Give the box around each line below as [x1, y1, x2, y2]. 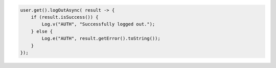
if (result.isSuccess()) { [31, 14, 99, 20]
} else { [31, 28, 53, 34]
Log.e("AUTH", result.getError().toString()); [41, 36, 160, 42]
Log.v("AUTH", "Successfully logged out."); [41, 21, 155, 27]
